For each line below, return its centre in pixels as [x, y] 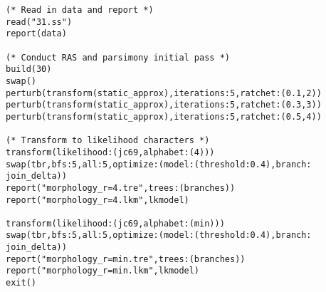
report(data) [36, 34]
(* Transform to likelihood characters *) [108, 141]
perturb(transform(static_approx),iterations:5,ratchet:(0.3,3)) [164, 105]
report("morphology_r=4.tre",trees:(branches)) [121, 188]
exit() [21, 283]
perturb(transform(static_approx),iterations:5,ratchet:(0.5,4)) [164, 116]
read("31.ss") [39, 22]
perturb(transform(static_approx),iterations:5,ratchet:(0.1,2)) [164, 93]
